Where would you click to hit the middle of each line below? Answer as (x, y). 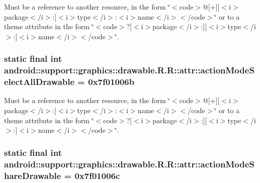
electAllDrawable (39, 82)
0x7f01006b (111, 82)
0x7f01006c (97, 175)
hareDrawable (33, 175)
